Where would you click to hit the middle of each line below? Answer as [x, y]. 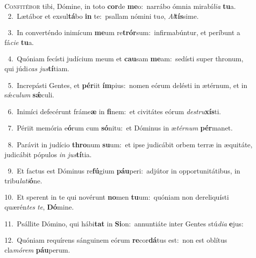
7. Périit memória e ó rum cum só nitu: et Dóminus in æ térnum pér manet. [120, 128]
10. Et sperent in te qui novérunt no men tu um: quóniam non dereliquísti [117, 197]
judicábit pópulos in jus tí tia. [48, 154]
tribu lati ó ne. [24, 180]
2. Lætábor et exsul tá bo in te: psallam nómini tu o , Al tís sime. [103, 16]
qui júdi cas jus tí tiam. [37, 68]
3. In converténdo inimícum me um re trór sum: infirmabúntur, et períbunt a [124, 32]
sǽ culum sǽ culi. [29, 95]
